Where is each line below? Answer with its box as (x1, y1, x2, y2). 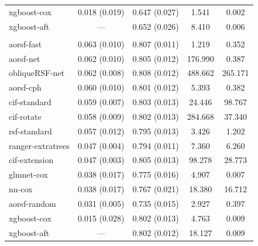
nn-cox (9, 183, 33, 195)
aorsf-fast (9, 37, 42, 50)
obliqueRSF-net (9, 67, 65, 79)
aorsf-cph (9, 81, 42, 93)
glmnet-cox (9, 168, 48, 181)
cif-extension (9, 154, 54, 166)
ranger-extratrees (9, 139, 70, 151)
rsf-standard (9, 124, 52, 137)
